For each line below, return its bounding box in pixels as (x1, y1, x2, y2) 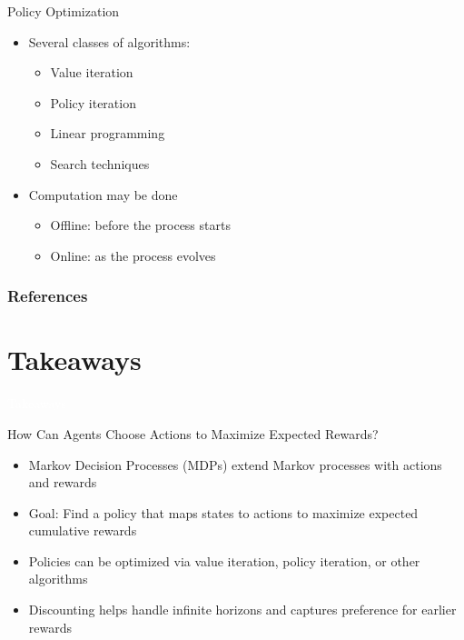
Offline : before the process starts (50, 215, 231, 235)
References (7, 285, 88, 307)
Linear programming (50, 124, 165, 143)
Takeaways (7, 341, 142, 378)
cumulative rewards (28, 521, 137, 540)
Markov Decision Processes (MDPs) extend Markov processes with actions (28, 455, 442, 474)
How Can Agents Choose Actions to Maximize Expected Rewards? (7, 424, 379, 443)
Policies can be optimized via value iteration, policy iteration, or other (28, 551, 420, 570)
